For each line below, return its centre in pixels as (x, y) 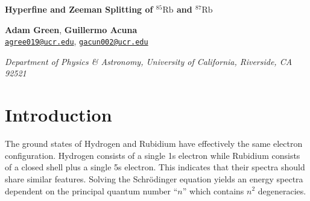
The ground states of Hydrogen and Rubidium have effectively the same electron (154, 144)
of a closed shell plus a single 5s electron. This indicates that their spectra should (155, 167)
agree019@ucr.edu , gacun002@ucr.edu (77, 41)
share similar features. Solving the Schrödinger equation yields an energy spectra (154, 178)
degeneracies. (282, 190)
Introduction (59, 115)
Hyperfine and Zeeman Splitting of (79, 9)
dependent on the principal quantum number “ (91, 190)
